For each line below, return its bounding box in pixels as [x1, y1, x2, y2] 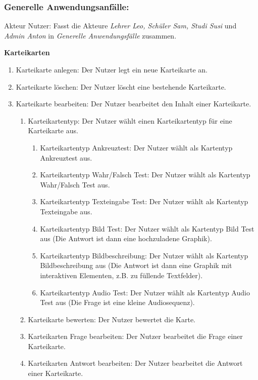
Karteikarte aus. [28, 125, 78, 136]
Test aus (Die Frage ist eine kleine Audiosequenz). [40, 297, 195, 308]
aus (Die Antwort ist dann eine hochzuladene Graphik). [40, 233, 212, 244]
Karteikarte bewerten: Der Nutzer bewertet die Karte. [28, 314, 195, 324]
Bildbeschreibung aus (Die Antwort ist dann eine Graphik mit [40, 260, 232, 271]
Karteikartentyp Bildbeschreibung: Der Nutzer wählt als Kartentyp [40, 250, 248, 260]
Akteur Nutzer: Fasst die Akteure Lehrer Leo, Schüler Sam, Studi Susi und [4, 20, 237, 31]
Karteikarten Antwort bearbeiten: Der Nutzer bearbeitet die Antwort [28, 358, 243, 368]
